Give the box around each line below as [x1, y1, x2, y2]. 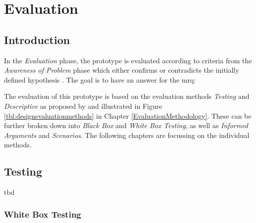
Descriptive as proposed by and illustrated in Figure [4, 100, 162, 111]
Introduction [4, 32, 70, 47]
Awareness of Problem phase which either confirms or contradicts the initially [4, 65, 239, 75]
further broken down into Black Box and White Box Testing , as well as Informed [4, 120, 249, 131]
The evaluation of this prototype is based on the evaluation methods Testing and [4, 91, 250, 101]
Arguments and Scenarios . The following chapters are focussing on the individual [4, 130, 250, 140]
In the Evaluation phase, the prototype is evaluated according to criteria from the [4, 55, 252, 65]
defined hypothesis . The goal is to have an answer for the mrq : [4, 74, 196, 85]
